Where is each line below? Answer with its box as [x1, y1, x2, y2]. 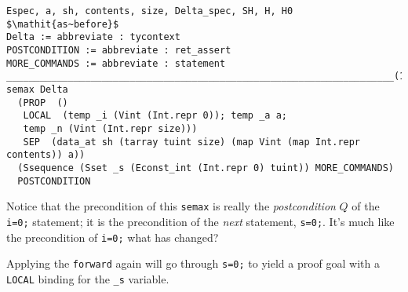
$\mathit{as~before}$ [6, 18, 119, 30]
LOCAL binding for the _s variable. [6, 270, 169, 287]
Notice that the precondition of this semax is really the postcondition [6, 198, 336, 214]
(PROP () [17, 97, 68, 108]
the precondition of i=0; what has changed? [6, 228, 219, 245]
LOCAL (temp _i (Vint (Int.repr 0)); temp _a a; [23, 110, 287, 122]
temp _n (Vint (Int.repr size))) [23, 122, 198, 134]
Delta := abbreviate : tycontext [6, 31, 180, 43]
